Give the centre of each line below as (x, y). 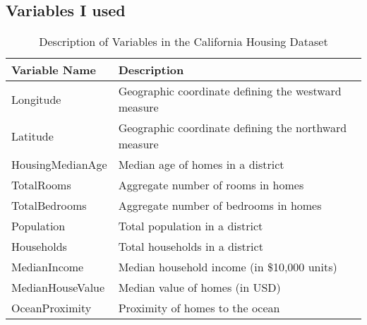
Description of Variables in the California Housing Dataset (183, 42)
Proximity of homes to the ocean (199, 308)
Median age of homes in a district (201, 165)
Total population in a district (191, 226)
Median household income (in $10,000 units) (228, 267)
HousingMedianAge (59, 165)
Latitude (32, 136)
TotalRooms (41, 185)
